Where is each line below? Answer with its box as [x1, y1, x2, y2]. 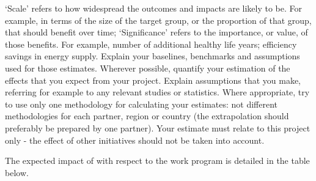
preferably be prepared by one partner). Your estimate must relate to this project [5, 121, 310, 134]
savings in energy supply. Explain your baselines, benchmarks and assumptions [5, 50, 300, 62]
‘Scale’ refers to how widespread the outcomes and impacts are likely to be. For [5, 2, 302, 14]
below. [5, 166, 29, 179]
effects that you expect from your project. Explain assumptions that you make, [5, 73, 301, 86]
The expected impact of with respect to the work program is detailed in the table [5, 154, 310, 167]
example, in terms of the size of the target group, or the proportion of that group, [5, 13, 312, 26]
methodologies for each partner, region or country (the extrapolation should [5, 109, 289, 122]
